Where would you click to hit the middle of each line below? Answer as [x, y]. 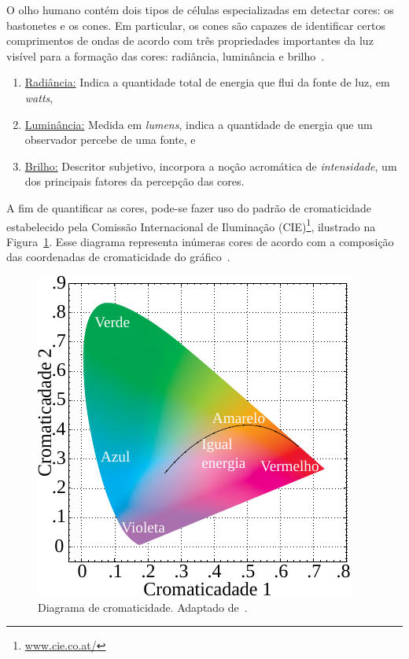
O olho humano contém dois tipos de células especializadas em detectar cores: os [200, 9]
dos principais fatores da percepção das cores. [134, 181]
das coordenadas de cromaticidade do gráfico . [118, 257]
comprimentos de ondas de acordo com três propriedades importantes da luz [190, 40]
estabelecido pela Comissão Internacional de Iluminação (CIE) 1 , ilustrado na [191, 225]
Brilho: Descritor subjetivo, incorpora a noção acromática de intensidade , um [211, 166]
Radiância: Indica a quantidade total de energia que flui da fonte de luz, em [207, 82]
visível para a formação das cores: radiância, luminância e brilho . [166, 55]
